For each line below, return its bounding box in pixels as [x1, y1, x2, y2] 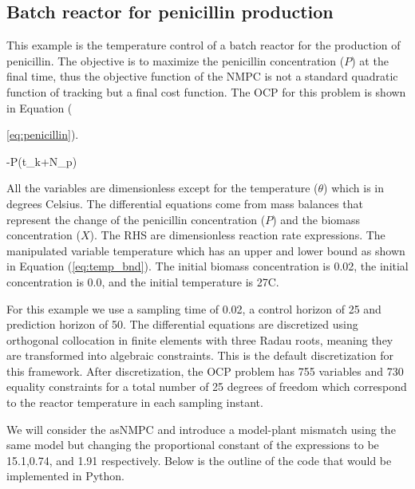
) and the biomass [272, 211, 360, 227]
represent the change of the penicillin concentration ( [6, 211, 266, 227]
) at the [351, 52, 389, 69]
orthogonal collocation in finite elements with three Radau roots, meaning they [6, 331, 393, 348]
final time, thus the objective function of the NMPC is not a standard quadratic [6, 68, 398, 85]
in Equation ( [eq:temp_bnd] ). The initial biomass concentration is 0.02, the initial [6, 258, 409, 274]
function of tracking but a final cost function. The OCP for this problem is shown [6, 83, 406, 100]
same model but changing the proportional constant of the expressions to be [6, 436, 379, 453]
